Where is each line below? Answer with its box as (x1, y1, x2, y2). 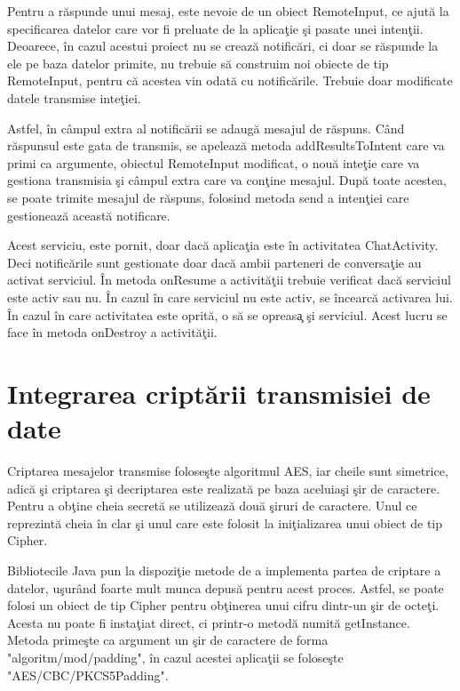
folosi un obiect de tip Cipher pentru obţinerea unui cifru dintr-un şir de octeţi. (7, 596, 440, 615)
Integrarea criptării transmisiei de (7, 374, 431, 411)
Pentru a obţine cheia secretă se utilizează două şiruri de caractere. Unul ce (7, 496, 417, 515)
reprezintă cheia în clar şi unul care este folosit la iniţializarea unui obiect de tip (7, 513, 443, 532)
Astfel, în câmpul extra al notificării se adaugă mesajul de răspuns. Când (7, 118, 405, 137)
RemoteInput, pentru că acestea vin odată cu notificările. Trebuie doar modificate (7, 71, 453, 90)
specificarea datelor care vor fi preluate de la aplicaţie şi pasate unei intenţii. (7, 19, 424, 37)
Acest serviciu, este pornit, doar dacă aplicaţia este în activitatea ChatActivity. (7, 236, 439, 254)
